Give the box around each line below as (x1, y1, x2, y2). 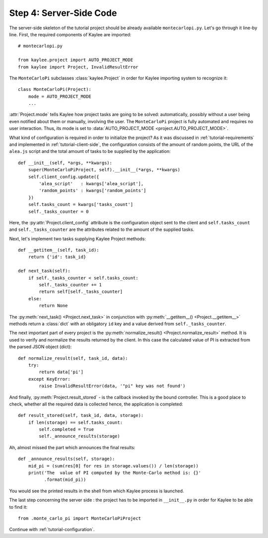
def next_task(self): (18, 268, 70, 274)
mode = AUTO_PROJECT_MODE (28, 93, 92, 99)
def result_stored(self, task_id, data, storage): (18, 412, 144, 418)
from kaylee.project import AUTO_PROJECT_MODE (18, 57, 134, 63)
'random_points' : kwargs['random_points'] (39, 188, 146, 194)
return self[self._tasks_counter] (39, 289, 123, 295)
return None (39, 303, 68, 309)
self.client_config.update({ (28, 174, 99, 180)
